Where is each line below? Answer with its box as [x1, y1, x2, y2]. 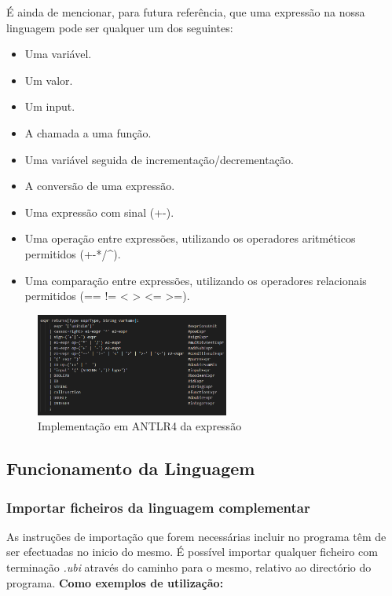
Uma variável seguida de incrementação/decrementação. [24, 151, 294, 167]
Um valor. [24, 71, 73, 88]
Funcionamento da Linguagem [6, 456, 255, 481]
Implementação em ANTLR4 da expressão [38, 418, 242, 434]
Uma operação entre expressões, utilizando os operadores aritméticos [24, 230, 356, 247]
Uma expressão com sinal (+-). [24, 203, 174, 220]
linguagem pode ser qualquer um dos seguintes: [6, 19, 233, 35]
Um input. [24, 98, 75, 115]
